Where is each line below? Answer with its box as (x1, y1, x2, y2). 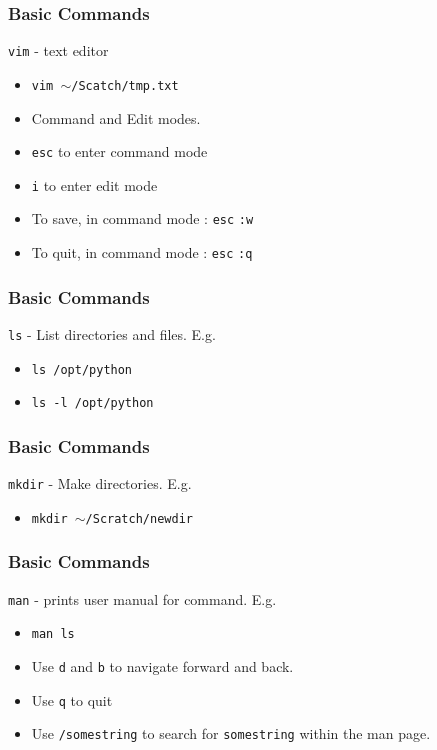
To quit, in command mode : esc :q (31, 242, 253, 263)
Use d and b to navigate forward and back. (31, 656, 294, 676)
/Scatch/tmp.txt (71, 78, 179, 93)
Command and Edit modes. (31, 107, 201, 128)
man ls (31, 627, 75, 642)
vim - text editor (8, 40, 109, 61)
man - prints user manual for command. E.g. (8, 588, 277, 609)
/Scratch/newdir (85, 511, 193, 526)
